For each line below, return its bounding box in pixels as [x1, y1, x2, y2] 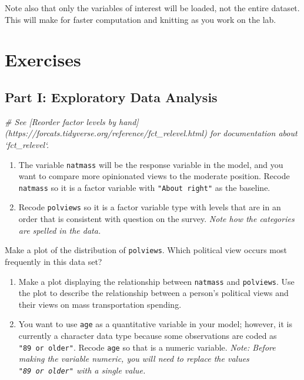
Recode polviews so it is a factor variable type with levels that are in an [18, 201, 281, 213]
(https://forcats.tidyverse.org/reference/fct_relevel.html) [5, 127, 207, 139]
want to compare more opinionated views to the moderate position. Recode [18, 170, 290, 182]
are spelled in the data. [18, 224, 101, 236]
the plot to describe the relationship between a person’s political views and [18, 287, 289, 299]
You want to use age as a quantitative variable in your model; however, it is [18, 318, 292, 330]
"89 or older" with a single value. [18, 364, 146, 376]
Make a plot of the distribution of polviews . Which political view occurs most [5, 244, 287, 256]
